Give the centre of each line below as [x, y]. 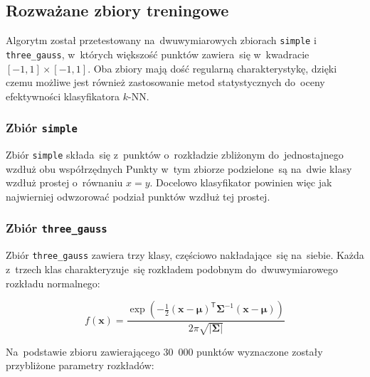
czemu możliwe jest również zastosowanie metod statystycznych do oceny [165, 82]
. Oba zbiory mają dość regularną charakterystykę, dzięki [212, 68]
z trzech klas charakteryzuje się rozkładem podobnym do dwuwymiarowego [172, 269]
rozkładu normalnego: [53, 283]
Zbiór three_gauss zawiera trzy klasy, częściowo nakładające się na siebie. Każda [185, 255]
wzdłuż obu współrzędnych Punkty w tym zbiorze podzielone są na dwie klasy [179, 168]
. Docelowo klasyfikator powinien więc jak [241, 182]
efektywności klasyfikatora [63, 96]
